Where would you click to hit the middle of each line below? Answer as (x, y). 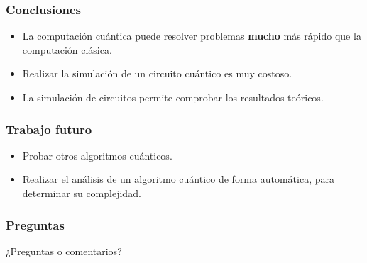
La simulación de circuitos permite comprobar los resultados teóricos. (173, 97)
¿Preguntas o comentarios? (64, 251)
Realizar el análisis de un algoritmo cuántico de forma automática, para (178, 179)
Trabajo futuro (49, 129)
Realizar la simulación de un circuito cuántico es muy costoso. (157, 73)
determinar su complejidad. (82, 193)
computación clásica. (67, 49)
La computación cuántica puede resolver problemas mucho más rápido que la (192, 36)
